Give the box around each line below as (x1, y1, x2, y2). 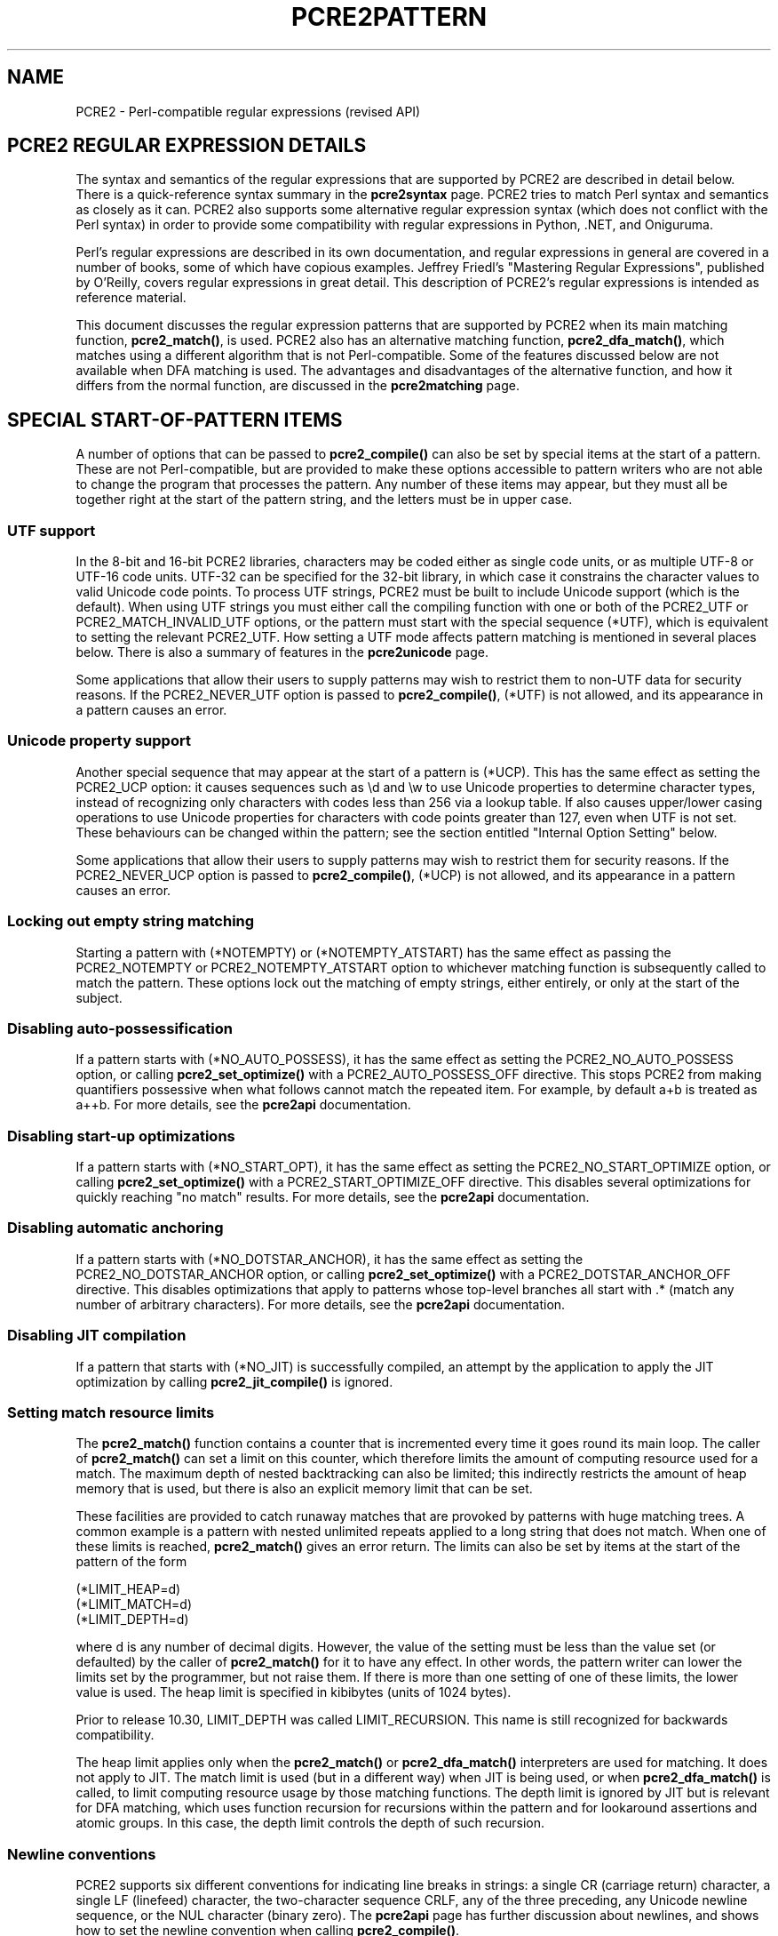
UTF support (7, 521, 96, 540)
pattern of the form (75, 1554, 187, 1570)
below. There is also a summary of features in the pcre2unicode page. (75, 644, 488, 660)
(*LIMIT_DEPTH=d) (75, 1612, 189, 1628)
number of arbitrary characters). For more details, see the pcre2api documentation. (75, 1296, 566, 1312)
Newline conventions (7, 1844, 156, 1863)
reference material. (75, 290, 187, 306)
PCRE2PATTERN (290, 2, 488, 32)
